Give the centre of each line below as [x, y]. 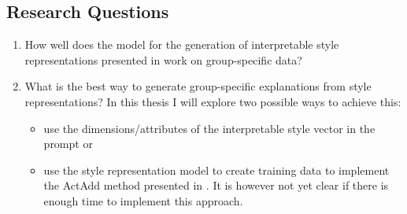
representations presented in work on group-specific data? [163, 59]
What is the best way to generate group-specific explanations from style [198, 86]
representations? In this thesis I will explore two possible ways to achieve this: [213, 101]
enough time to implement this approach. [143, 200]
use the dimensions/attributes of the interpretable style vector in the [209, 128]
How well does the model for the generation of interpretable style [182, 44]
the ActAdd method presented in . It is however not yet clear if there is [216, 185]
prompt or [68, 144]
